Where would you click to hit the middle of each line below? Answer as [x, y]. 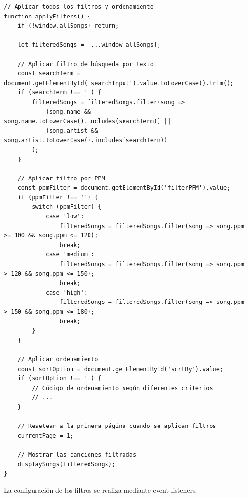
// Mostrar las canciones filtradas [77, 454]
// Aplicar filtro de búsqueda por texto [86, 64]
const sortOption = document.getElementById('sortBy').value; [121, 369]
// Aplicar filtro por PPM [61, 178]
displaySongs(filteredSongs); [67, 464]
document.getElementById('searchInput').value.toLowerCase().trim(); [119, 83]
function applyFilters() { [47, 16]
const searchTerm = [49, 74]
